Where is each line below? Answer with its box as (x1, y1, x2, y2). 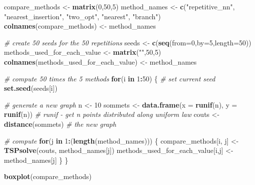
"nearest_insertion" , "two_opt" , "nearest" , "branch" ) (4, 11, 161, 21)
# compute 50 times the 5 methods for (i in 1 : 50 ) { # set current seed (4, 73, 216, 83)
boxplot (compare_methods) (4, 171, 92, 182)
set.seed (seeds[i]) (4, 83, 58, 93)
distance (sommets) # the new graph (4, 118, 116, 129)
